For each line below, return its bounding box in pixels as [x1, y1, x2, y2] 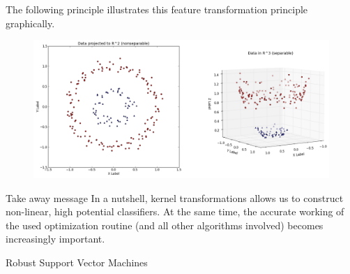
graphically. [6, 15, 55, 30]
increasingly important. [6, 231, 105, 246]
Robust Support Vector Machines [6, 255, 148, 270]
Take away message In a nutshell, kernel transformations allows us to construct [6, 190, 344, 205]
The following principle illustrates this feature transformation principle [6, 2, 308, 16]
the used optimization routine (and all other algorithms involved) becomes [6, 217, 324, 232]
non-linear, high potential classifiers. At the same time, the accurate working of [6, 204, 344, 219]
